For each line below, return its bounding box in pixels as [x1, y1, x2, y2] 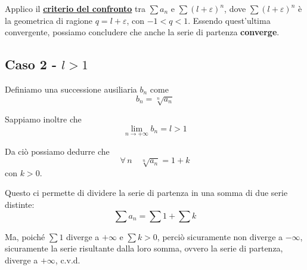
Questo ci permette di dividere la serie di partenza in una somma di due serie [5, 186, 288, 199]
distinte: [5, 198, 35, 210]
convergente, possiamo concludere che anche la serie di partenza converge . [5, 26, 280, 38]
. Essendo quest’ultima [188, 14, 271, 26]
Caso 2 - [5, 55, 57, 73]
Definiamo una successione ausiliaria [5, 82, 137, 95]
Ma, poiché [5, 230, 45, 243]
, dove [224, 2, 246, 14]
